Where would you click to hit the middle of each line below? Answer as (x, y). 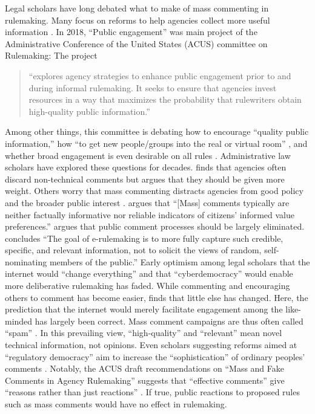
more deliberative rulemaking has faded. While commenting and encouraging (148, 286)
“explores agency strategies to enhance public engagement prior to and (160, 75)
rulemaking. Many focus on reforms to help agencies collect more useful (138, 20)
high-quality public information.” (89, 111)
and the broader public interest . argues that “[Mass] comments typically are (147, 202)
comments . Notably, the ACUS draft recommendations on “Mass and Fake (145, 368)
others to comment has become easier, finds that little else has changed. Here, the (157, 297)
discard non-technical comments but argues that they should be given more (145, 179)
